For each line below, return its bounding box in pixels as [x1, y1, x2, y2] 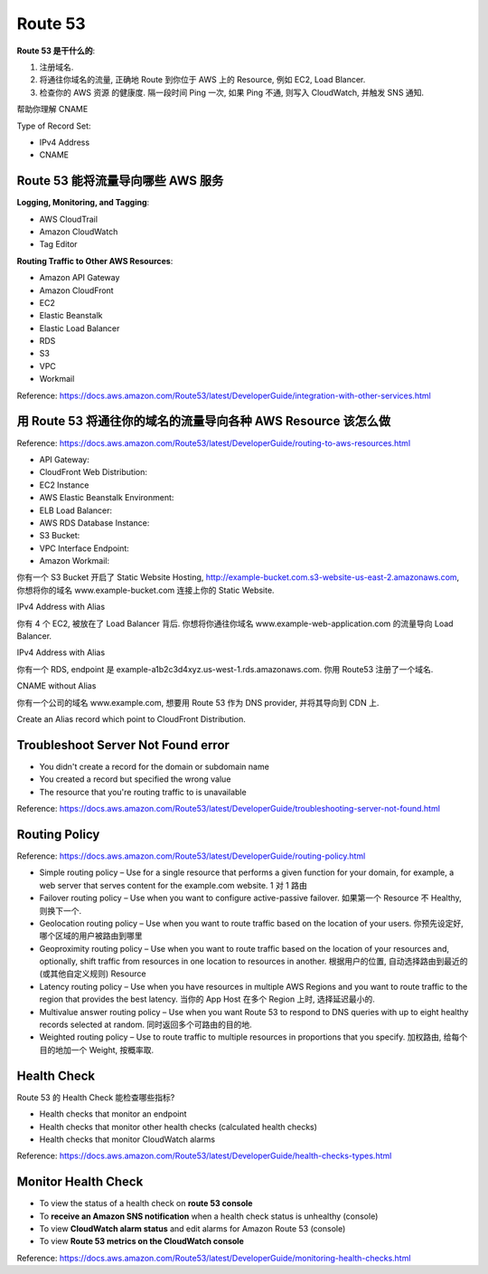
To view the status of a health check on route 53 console [39, 1198, 253, 1209]
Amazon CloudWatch [39, 226, 118, 237]
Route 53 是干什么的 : [16, 45, 96, 56]
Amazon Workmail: [39, 556, 110, 566]
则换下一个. [39, 905, 82, 916]
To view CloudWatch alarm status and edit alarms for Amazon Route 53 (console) [39, 1222, 346, 1234]
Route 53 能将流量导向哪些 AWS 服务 [16, 173, 224, 189]
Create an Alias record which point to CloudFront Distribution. [16, 713, 246, 724]
